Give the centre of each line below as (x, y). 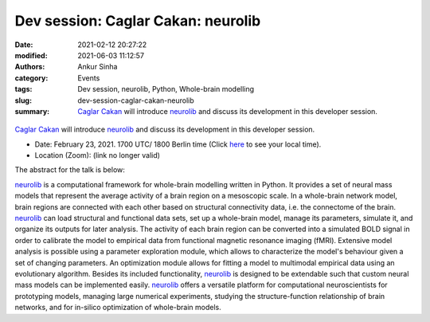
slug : (23, 100)
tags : (23, 89)
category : (31, 78)
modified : (31, 55)
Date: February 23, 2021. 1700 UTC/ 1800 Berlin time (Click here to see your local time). (178, 144)
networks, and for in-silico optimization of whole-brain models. (118, 308)
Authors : (30, 67)
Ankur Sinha (98, 67)
